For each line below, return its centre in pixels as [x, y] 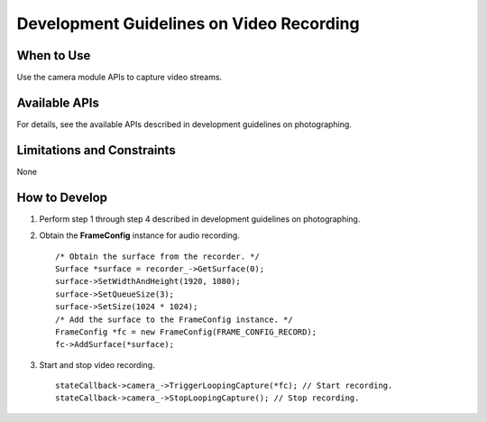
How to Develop [62, 197]
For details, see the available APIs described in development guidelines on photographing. [184, 124]
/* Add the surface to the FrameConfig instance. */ [174, 319]
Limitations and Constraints [96, 150]
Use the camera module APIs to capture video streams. [119, 78]
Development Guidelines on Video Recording [188, 23]
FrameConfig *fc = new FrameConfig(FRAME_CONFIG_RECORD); [186, 332]
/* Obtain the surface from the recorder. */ [158, 256]
